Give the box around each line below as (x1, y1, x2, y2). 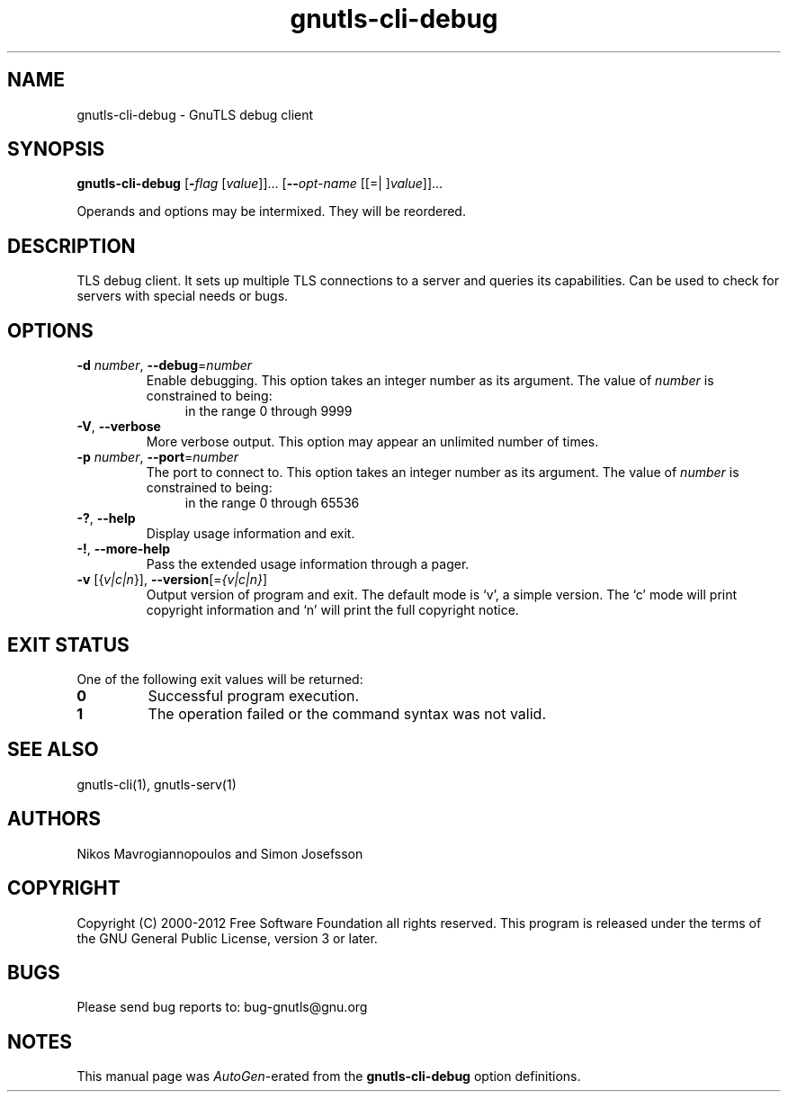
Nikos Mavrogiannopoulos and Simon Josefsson (76, 845, 363, 861)
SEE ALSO (7, 738, 99, 761)
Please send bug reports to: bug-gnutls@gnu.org (76, 999, 368, 1015)
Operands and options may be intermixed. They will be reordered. (76, 203, 466, 220)
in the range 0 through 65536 (184, 495, 360, 511)
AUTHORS (7, 807, 102, 831)
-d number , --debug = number (76, 357, 253, 374)
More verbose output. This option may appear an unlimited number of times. (146, 434, 599, 450)
